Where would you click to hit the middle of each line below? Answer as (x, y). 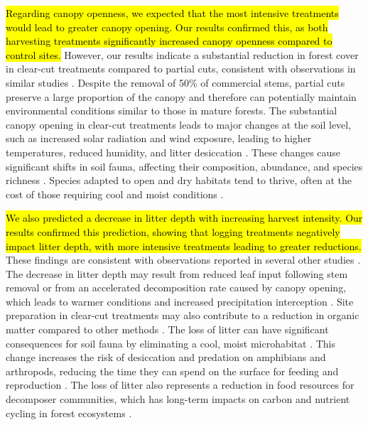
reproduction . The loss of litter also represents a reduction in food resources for (180, 385)
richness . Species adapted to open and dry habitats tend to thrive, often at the (179, 180)
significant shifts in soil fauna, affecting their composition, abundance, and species (184, 166)
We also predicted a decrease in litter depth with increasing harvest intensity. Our (184, 218)
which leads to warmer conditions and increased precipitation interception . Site (180, 301)
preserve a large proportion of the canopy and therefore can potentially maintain (181, 96)
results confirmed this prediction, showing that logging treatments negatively (173, 231)
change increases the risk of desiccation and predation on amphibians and (166, 357)
